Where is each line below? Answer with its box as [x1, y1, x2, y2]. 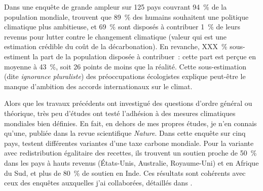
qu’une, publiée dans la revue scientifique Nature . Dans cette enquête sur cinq [4, 128, 246, 138]
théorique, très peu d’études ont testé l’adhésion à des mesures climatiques [4, 107, 236, 118]
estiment [4, 51, 30, 61]
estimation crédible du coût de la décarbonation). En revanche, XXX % [4, 41, 228, 52]
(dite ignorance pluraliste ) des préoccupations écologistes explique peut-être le [4, 71, 246, 82]
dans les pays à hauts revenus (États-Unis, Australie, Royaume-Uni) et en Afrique [4, 157, 259, 168]
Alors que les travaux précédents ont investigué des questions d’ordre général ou [4, 98, 252, 108]
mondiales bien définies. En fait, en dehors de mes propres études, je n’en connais [4, 118, 257, 128]
